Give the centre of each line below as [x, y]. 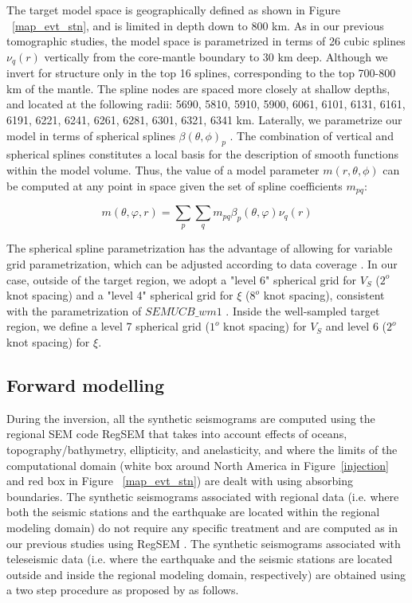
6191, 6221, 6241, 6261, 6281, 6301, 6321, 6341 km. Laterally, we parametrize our [204, 120]
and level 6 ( [356, 326]
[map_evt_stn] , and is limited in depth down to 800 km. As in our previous [198, 25]
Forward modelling [86, 384]
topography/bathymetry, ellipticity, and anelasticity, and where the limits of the [202, 449]
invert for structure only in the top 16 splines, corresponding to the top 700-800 [201, 73]
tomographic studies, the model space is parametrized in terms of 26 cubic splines [206, 41]
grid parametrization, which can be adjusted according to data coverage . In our [202, 264]
